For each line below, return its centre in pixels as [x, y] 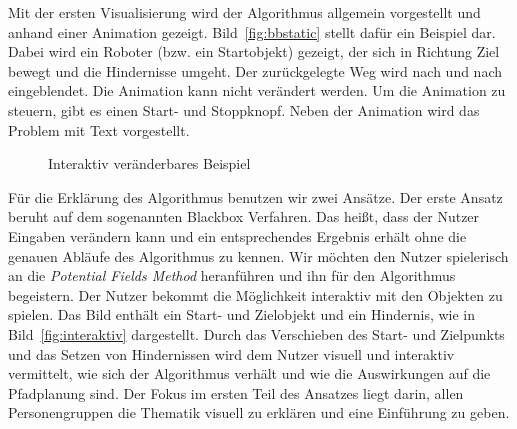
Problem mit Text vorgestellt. [99, 129]
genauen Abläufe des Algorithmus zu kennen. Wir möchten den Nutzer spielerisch [258, 255]
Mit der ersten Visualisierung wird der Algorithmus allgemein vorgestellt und [244, 12]
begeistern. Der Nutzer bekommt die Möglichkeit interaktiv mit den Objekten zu [255, 294]
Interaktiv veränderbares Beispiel [149, 163]
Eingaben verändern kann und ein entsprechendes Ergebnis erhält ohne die [237, 235]
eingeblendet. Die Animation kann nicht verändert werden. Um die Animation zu [257, 90]
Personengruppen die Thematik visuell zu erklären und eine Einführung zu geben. [259, 412]
